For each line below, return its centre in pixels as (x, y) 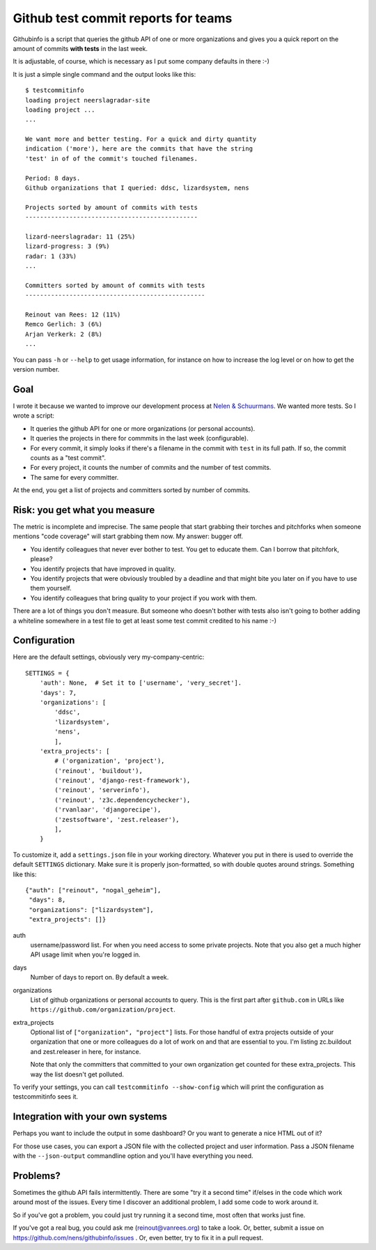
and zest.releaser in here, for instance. (86, 1051)
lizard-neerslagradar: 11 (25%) (80, 236)
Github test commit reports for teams (123, 18)
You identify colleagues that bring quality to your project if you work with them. (144, 598)
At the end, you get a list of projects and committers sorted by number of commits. (132, 490)
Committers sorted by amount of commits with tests (115, 285)
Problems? (37, 1176)
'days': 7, (58, 693)
